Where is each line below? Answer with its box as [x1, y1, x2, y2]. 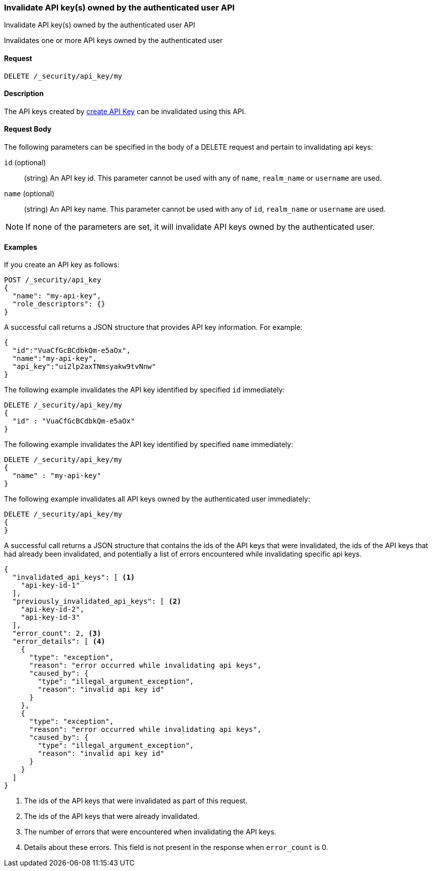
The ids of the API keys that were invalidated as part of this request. [24, 796, 248, 805]
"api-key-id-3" [21, 613, 80, 622]
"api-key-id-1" [21, 581, 80, 590]
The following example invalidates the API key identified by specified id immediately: [4, 385, 285, 394]
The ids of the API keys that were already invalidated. [24, 812, 200, 821]
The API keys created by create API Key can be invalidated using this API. [4, 107, 246, 116]
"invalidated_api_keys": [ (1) [12, 573, 135, 582]
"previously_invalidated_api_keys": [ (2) [12, 597, 182, 606]
